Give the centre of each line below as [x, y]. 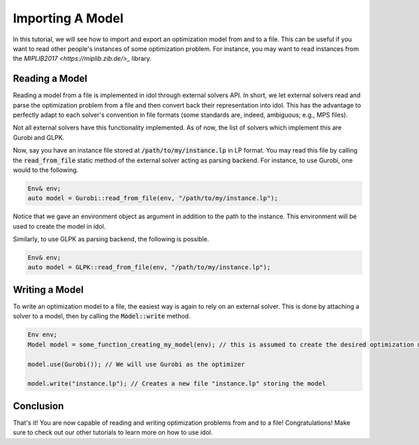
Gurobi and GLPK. [39, 137]
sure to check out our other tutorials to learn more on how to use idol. [113, 432]
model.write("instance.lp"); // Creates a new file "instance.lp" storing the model [177, 384]
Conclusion [38, 406]
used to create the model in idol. [59, 226]
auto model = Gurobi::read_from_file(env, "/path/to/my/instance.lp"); [153, 198]
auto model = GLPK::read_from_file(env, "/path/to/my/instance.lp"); [149, 267]
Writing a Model [48, 289]
